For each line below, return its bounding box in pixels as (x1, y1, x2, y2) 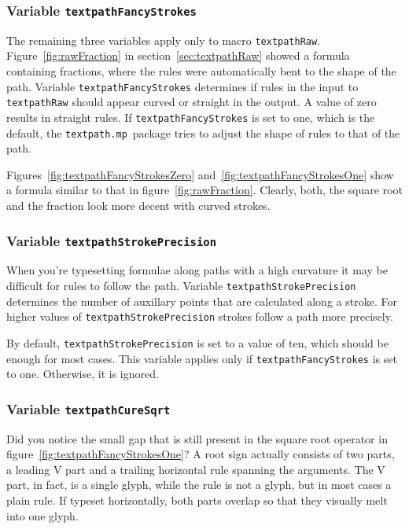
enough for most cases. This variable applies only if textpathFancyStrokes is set (6, 350, 397, 366)
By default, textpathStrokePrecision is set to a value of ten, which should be (6, 334, 389, 351)
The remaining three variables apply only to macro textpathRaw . (6, 31, 321, 48)
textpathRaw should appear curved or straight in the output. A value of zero (6, 94, 377, 110)
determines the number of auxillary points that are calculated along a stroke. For (6, 292, 397, 309)
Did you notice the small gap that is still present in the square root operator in (6, 430, 388, 446)
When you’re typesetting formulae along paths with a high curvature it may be (6, 262, 388, 278)
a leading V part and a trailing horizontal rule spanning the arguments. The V (6, 461, 385, 477)
